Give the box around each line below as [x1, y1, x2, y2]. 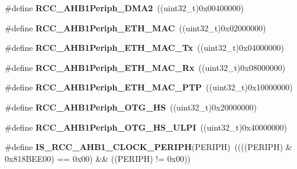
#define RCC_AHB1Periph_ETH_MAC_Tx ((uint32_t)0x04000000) [5, 41, 284, 54]
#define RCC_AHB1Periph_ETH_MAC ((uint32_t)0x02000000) [5, 21, 266, 34]
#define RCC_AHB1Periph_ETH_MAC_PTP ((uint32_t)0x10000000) [5, 81, 293, 93]
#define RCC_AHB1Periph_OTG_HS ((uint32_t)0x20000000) [5, 100, 257, 113]
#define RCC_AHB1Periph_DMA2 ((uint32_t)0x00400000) [5, 2, 244, 14]
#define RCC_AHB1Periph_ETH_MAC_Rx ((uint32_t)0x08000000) [5, 61, 286, 73]
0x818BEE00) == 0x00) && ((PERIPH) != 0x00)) [5, 152, 191, 164]
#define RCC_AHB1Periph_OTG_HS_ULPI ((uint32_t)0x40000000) [5, 121, 288, 133]
